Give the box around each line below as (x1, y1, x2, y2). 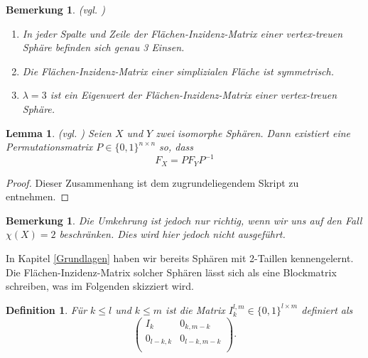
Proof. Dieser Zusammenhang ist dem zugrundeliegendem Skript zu (6, 175, 299, 190)
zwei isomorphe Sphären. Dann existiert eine (156, 125, 351, 140)
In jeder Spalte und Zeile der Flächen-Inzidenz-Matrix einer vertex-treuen (22, 26, 343, 40)
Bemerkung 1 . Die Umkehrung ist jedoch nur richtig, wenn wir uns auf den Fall (6, 212, 362, 227)
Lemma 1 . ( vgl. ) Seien (6, 125, 112, 140)
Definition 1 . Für (6, 302, 87, 317)
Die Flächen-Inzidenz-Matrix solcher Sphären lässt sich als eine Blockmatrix (6, 264, 337, 279)
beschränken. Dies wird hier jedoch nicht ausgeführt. (59, 227, 286, 242)
